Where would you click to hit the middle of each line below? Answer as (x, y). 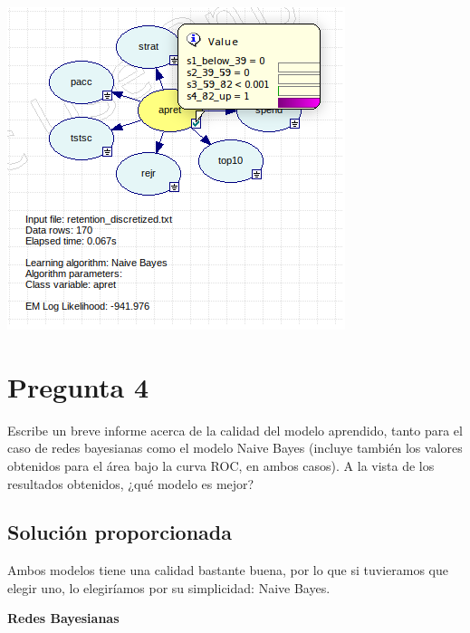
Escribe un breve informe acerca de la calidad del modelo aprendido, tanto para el (235, 430)
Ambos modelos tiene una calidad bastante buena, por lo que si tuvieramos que (228, 570)
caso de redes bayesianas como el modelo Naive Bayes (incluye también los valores (235, 448)
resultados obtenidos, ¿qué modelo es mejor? (131, 483)
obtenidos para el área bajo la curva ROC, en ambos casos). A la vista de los (221, 465)
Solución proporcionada (120, 532)
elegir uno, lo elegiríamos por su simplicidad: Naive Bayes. (169, 587)
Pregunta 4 (78, 386)
